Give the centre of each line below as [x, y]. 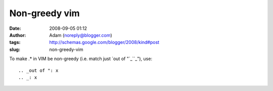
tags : [15, 42]
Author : [18, 35]
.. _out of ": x [38, 70]
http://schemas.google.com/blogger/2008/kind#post [104, 42]
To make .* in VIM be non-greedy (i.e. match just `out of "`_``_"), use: [81, 59]
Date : [15, 28]
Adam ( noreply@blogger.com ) [81, 35]
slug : [15, 49]
